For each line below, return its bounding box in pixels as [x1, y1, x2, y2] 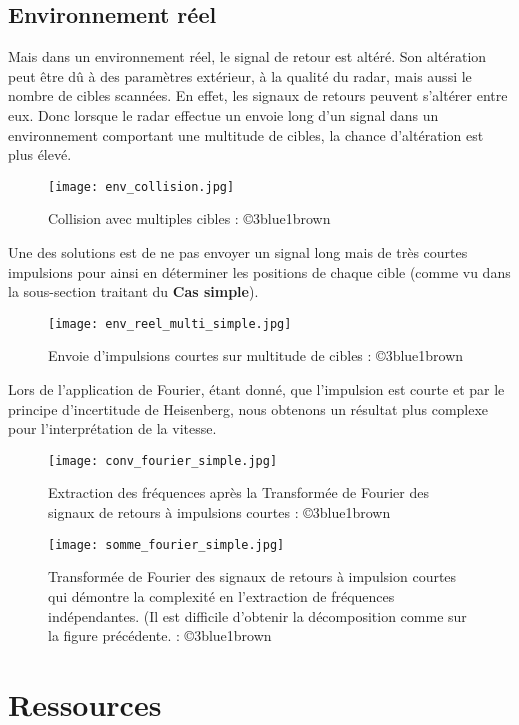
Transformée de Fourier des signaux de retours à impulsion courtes [48, 566, 457, 587]
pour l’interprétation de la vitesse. [8, 418, 217, 439]
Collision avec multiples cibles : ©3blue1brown [48, 208, 331, 229]
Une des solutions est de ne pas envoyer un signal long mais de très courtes [8, 242, 468, 263]
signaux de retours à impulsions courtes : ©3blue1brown [48, 502, 391, 523]
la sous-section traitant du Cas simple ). [8, 281, 259, 302]
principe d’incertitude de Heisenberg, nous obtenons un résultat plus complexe [8, 398, 489, 419]
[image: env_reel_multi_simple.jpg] [48, 316, 292, 331]
